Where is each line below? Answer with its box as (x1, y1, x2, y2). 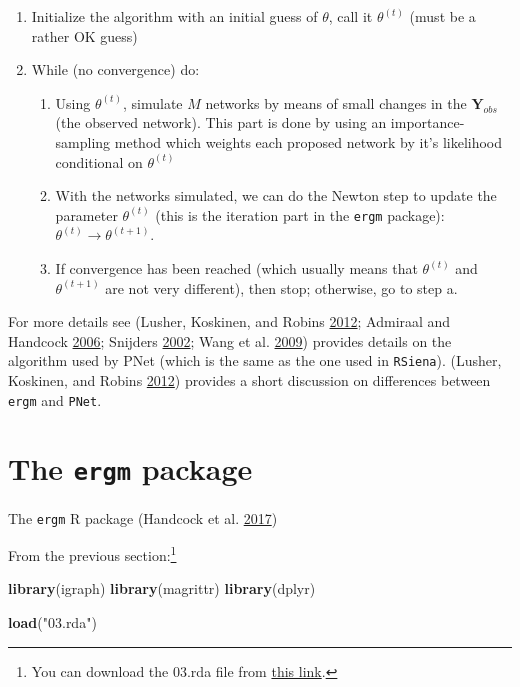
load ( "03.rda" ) (8, 612, 97, 633)
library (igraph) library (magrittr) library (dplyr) (8, 578, 316, 599)
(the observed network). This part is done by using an (55, 112, 387, 133)
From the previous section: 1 (8, 542, 177, 565)
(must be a (409, 6, 476, 26)
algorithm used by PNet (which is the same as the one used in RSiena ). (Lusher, (8, 350, 502, 371)
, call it (328, 6, 373, 26)
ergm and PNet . (8, 389, 102, 410)
